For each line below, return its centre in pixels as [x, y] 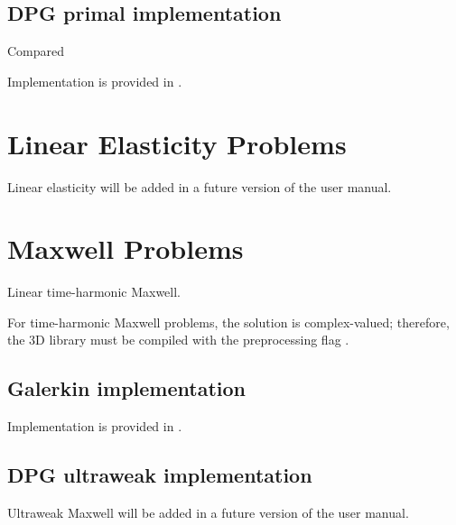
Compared [36, 51]
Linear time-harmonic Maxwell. [94, 292]
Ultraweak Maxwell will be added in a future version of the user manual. [208, 513]
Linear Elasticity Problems [177, 143]
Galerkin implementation [126, 388]
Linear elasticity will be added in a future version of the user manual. [200, 186]
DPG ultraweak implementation [160, 475]
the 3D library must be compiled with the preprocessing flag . [178, 340]
